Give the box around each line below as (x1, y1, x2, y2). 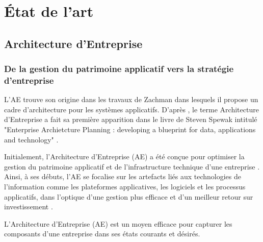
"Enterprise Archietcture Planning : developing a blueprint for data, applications (4, 124, 256, 135)
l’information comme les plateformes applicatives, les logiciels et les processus (4, 181, 246, 192)
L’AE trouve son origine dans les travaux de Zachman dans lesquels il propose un (4, 94, 258, 105)
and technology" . (4, 134, 59, 144)
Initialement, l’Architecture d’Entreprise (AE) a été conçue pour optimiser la (4, 151, 245, 162)
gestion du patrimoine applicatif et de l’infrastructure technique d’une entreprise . (4, 161, 260, 172)
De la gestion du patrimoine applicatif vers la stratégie (4, 62, 234, 75)
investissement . (4, 201, 53, 212)
